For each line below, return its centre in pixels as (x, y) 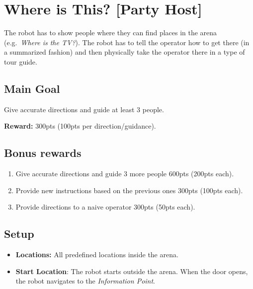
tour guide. (21, 61)
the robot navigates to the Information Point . (85, 281)
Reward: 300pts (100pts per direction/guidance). (80, 126)
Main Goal (32, 88)
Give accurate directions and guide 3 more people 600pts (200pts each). (125, 174)
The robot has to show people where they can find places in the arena (111, 33)
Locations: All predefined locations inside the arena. (97, 254)
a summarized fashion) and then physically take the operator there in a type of (125, 52)
